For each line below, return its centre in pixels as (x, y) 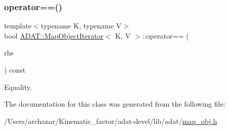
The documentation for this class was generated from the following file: (115, 104)
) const (15, 70)
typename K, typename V (81, 26)
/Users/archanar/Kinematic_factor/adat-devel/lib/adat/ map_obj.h (111, 121)
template (18, 26)
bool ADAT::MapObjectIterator (54, 35)
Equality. (18, 87)
